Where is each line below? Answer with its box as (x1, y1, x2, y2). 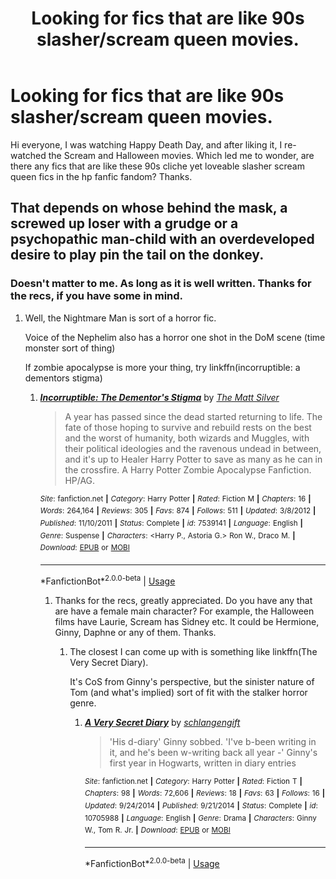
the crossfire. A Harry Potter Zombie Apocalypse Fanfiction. (64, 463, 312, 476)
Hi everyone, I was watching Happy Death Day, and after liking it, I (10, 138, 283, 151)
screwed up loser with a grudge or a (10, 215, 239, 232)
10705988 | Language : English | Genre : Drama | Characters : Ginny (84, 813, 317, 823)
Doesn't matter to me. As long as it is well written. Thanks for (10, 277, 312, 291)
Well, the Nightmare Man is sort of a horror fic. (24, 312, 217, 324)
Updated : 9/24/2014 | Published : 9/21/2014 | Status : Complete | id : (84, 800, 318, 811)
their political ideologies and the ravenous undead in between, (64, 442, 322, 454)
